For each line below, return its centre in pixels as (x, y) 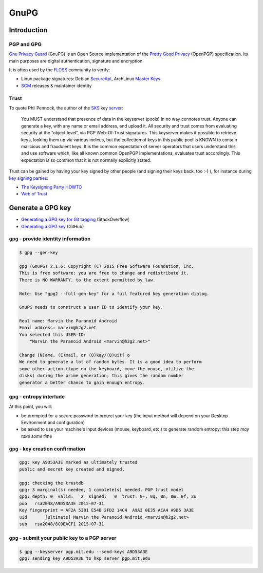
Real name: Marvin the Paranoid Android (68, 321)
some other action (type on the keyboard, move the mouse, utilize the (107, 369)
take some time (37, 436)
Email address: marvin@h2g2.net (58, 328)
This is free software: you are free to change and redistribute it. (104, 273)
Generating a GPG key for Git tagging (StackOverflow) (75, 219)
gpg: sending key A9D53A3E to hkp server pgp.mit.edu (85, 559)
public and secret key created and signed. (72, 469)
